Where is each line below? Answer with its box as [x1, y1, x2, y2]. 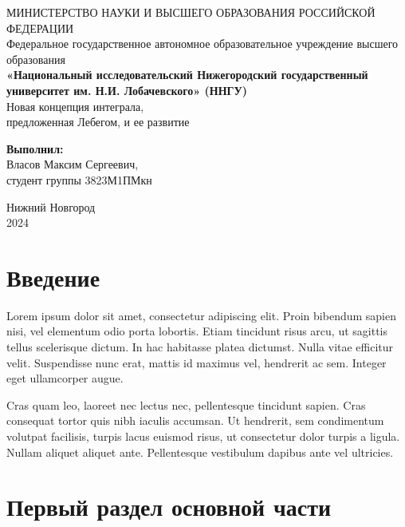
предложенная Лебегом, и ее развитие [6, 113, 190, 130]
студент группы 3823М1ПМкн [6, 171, 152, 188]
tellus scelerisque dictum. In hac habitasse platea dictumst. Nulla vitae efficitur [6, 339, 394, 355]
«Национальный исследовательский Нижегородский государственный [6, 66, 368, 83]
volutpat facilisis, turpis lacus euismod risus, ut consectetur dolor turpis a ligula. [6, 428, 400, 444]
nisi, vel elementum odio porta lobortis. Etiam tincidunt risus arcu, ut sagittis [6, 323, 388, 339]
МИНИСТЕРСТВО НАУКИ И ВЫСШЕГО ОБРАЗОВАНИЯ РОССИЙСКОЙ [6, 4, 376, 20]
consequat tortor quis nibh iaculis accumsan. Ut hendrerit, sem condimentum [6, 412, 384, 429]
